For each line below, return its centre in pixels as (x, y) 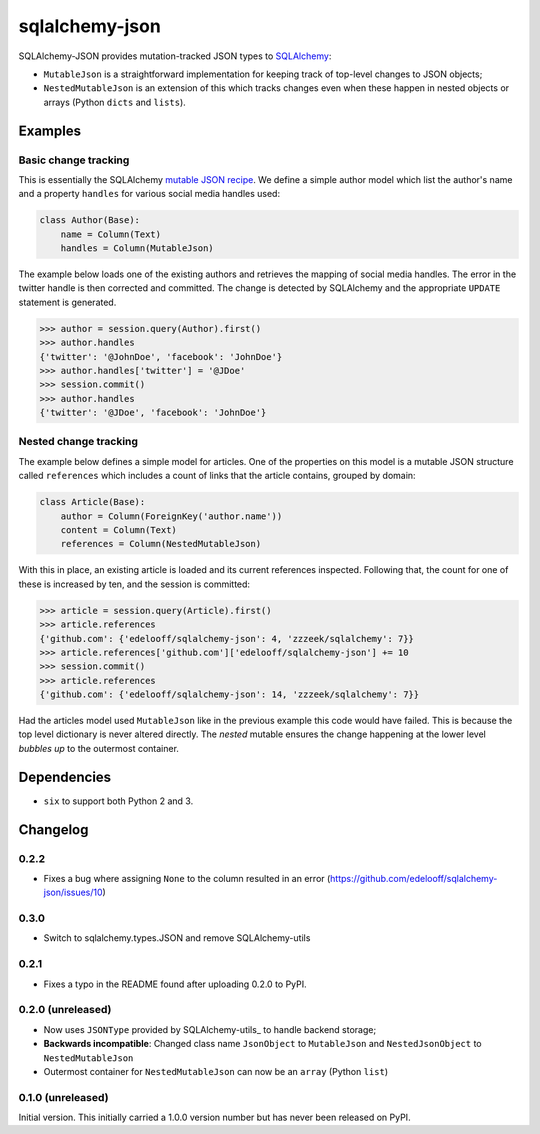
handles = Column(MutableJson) (137, 248)
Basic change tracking (74, 160)
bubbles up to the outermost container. (99, 748)
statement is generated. (67, 302)
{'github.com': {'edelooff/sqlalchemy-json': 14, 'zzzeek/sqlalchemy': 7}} (229, 694)
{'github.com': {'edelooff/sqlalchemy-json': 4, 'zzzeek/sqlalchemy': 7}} (227, 638)
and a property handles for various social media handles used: (149, 194)
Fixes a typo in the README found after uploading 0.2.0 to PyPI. (175, 984)
